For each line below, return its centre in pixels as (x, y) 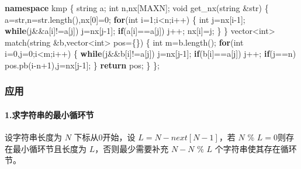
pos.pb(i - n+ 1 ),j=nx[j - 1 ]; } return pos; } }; (82, 65)
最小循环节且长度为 (49, 148)
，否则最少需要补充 (132, 148)
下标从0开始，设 (105, 137)
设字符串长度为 (33, 137)
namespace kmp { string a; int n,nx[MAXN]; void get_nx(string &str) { (137, 8)
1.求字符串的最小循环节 (49, 115)
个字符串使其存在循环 (256, 148)
